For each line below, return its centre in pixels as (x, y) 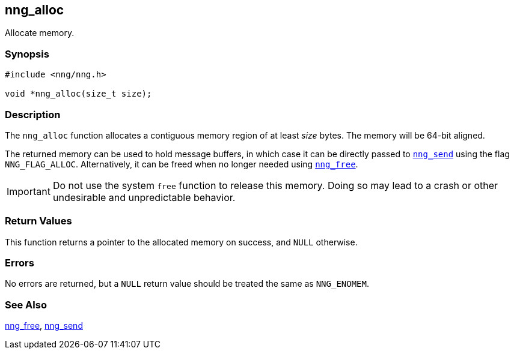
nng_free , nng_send (44, 326)
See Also (26, 304)
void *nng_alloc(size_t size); (78, 94)
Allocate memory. (40, 33)
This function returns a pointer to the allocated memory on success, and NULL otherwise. (181, 242)
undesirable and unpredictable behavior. (144, 197)
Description (33, 114)
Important (29, 191)
